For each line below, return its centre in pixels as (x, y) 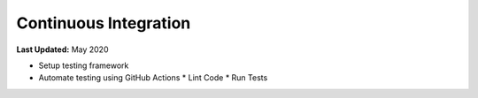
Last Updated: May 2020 (62, 49)
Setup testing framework (84, 65)
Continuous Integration (104, 23)
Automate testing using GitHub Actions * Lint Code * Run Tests (153, 78)
